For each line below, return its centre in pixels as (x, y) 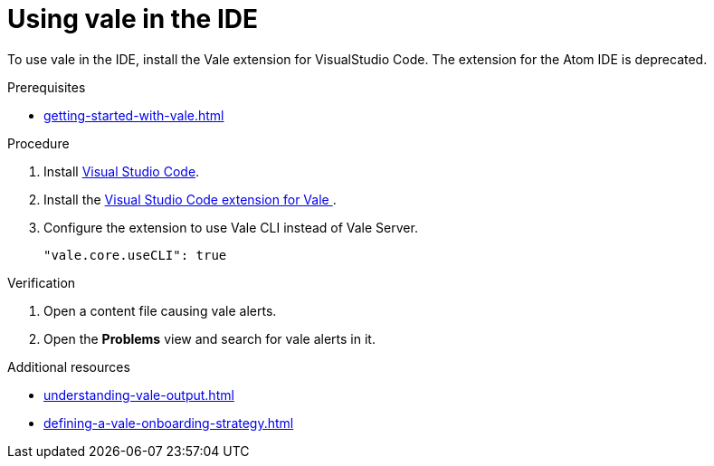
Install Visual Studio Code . (122, 171)
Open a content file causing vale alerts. (160, 310)
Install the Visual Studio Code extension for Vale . (190, 199)
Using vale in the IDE (133, 19)
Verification (42, 282)
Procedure (38, 143)
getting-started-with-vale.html (134, 115)
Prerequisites (47, 87)
